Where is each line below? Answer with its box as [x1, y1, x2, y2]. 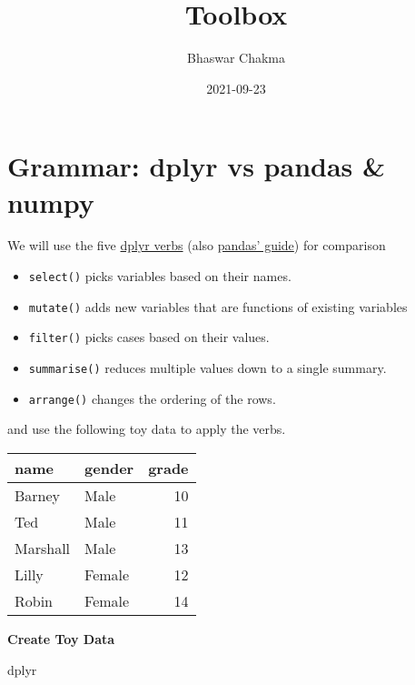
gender [84, 457, 134, 478]
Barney [15, 484, 61, 506]
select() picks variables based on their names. [28, 267, 291, 286]
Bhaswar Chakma [186, 48, 286, 67]
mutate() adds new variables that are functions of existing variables [28, 297, 408, 316]
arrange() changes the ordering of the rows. [28, 388, 276, 408]
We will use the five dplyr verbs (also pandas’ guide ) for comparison [7, 236, 386, 255]
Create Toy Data [7, 629, 115, 648]
